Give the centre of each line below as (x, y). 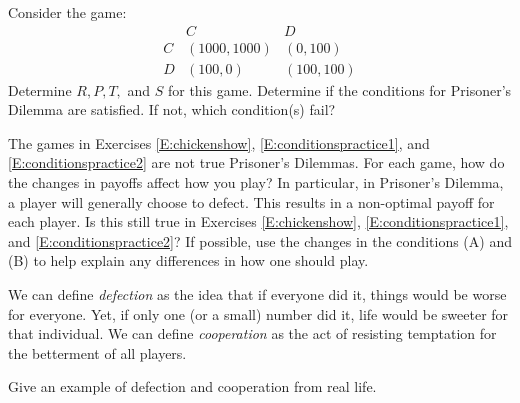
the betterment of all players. (97, 352)
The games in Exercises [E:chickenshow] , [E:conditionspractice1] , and (219, 142)
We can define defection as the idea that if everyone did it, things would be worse (257, 294)
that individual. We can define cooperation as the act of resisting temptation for (252, 333)
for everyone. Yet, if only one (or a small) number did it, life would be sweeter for (258, 313)
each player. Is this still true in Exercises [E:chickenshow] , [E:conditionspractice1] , (258, 221)
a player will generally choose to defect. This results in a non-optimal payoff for (251, 201)
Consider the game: (67, 12)
